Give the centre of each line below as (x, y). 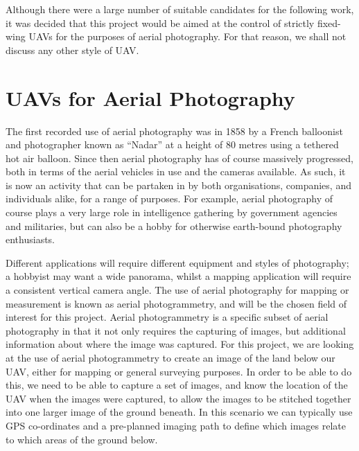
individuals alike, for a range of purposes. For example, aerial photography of (169, 198)
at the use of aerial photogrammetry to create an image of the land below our (170, 357)
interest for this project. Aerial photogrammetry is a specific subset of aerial (167, 317)
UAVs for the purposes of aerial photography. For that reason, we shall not (187, 36)
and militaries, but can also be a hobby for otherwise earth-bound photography (174, 225)
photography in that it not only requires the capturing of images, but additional (176, 330)
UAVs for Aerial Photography (150, 97)
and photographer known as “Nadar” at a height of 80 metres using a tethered (172, 144)
